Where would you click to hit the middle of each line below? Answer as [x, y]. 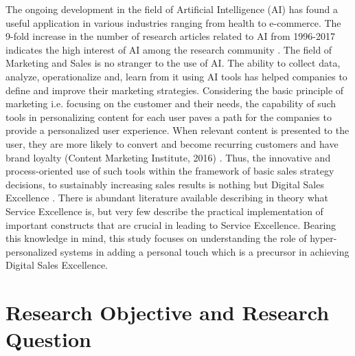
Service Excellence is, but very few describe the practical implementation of [164, 211]
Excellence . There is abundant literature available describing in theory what [167, 198]
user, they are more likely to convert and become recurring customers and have [172, 143]
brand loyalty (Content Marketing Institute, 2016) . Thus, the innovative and [168, 157]
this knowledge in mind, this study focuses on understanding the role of [156, 238]
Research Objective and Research [168, 312]
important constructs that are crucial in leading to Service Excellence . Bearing [171, 224]
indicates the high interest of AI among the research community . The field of [169, 49]
